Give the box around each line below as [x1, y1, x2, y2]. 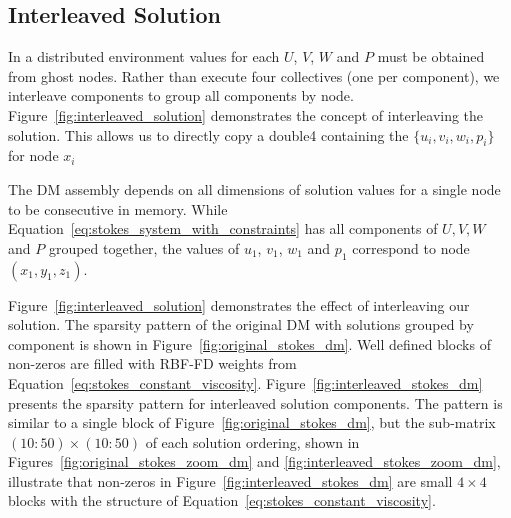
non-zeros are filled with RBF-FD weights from [8, 353, 297, 374]
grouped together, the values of [48, 237, 240, 258]
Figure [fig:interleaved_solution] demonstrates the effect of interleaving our [8, 294, 470, 315]
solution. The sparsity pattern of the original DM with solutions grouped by [8, 314, 474, 335]
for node [8, 145, 59, 166]
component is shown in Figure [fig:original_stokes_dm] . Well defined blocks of [8, 333, 491, 354]
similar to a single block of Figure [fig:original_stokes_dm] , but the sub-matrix [8, 412, 496, 433]
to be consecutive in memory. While [8, 198, 228, 219]
